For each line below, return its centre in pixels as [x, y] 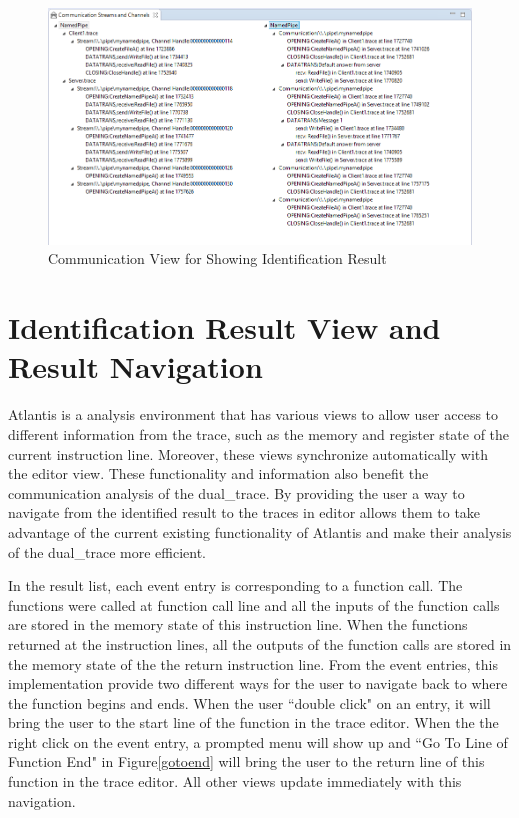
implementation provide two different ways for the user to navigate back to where [258, 683]
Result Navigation [135, 366]
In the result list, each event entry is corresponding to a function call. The [235, 585]
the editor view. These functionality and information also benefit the [218, 473]
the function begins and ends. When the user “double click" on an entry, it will [249, 702]
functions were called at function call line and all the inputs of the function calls [254, 604]
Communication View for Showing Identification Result [217, 258]
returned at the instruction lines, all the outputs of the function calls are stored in [260, 643]
